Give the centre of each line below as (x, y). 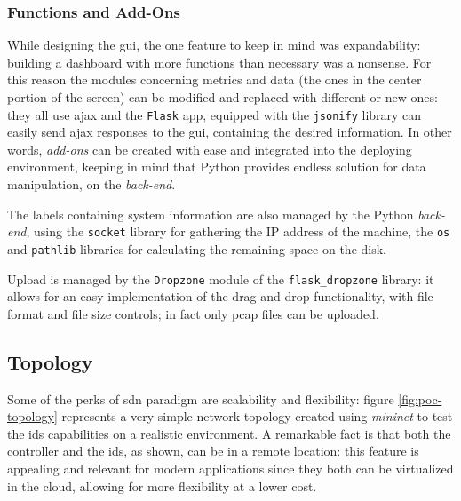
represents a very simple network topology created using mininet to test (257, 416)
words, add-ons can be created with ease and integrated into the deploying (210, 149)
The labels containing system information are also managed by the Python (211, 214)
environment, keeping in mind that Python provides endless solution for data (217, 167)
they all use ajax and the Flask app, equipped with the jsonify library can (215, 114)
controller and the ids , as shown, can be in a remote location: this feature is (213, 451)
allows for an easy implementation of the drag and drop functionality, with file (220, 296)
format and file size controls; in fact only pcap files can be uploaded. (193, 313)
